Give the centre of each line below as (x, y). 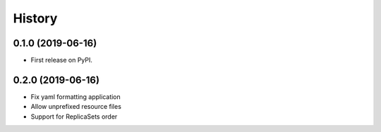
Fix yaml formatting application (76, 97)
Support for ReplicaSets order (74, 117)
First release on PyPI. (62, 60)
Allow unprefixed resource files (76, 107)
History (35, 18)
